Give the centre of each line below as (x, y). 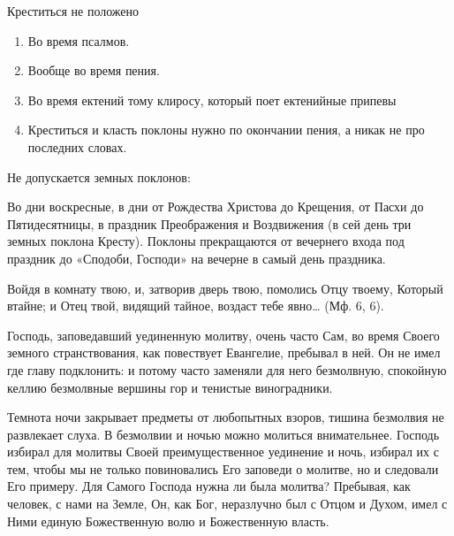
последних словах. (77, 146)
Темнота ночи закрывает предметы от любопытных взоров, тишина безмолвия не (226, 417)
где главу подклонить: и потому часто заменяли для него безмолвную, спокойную (227, 369)
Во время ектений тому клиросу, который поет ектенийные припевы (212, 100)
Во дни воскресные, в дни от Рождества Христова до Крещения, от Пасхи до (216, 207)
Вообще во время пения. (94, 70)
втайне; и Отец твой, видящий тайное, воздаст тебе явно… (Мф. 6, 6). (196, 306)
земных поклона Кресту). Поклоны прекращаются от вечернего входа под (206, 241)
